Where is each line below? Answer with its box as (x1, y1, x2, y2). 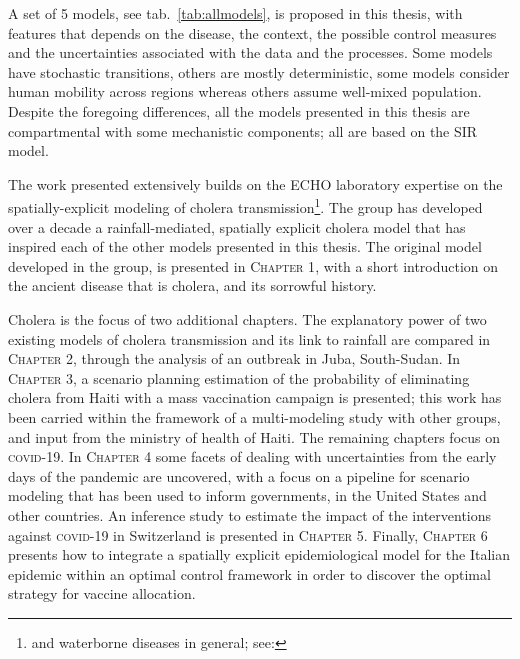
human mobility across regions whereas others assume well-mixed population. (8, 81, 482, 102)
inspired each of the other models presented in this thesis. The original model (8, 236, 482, 257)
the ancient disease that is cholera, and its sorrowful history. (8, 275, 377, 296)
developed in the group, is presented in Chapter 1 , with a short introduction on (8, 255, 499, 276)
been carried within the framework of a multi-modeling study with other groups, (8, 406, 501, 427)
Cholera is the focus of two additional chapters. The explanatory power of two (8, 308, 487, 329)
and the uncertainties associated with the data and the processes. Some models (8, 42, 493, 63)
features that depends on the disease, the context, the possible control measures (8, 22, 497, 43)
